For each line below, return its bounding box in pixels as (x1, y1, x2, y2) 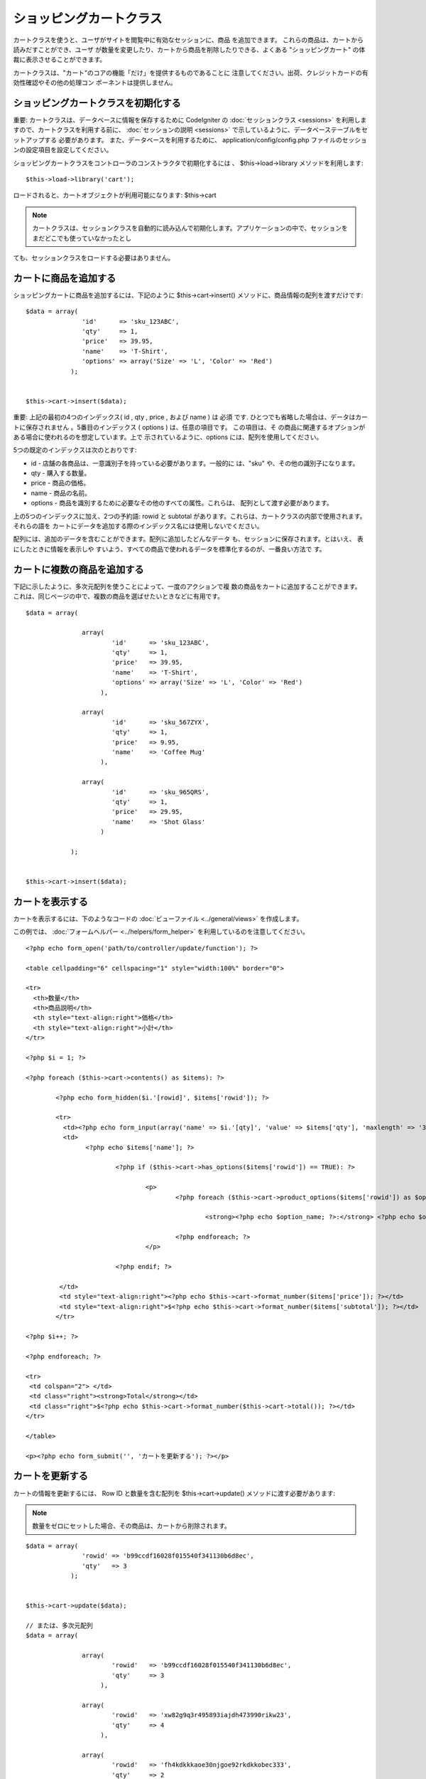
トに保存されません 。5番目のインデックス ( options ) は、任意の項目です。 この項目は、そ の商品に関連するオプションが (13, 423, 366, 431)
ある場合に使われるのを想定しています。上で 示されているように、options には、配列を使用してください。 (13, 433, 323, 441)
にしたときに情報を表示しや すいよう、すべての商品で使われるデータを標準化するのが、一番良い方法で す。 (13, 544, 326, 553)
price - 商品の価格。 (31, 479, 90, 487)
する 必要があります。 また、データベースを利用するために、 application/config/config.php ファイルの (43, 135, 342, 144)
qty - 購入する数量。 (31, 469, 91, 477)
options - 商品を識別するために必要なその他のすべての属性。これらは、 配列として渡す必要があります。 (31, 499, 333, 507)
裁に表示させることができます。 (13, 56, 106, 64)
